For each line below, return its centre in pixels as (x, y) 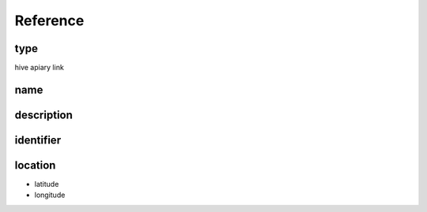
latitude (47, 184)
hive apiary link (40, 68)
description (43, 115)
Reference (49, 20)
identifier (38, 140)
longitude (50, 195)
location (35, 165)
